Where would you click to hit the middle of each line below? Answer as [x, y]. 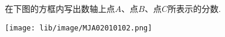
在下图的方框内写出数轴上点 [60, 8]
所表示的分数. [194, 8]
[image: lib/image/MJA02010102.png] [79, 28]
